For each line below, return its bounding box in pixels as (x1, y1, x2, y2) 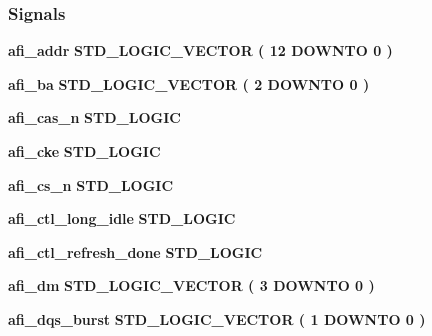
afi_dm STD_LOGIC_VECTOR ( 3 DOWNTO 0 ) (8, 275, 375, 296)
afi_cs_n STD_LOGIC (8, 174, 174, 195)
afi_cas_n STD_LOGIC (8, 107, 181, 128)
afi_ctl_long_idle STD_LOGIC (8, 208, 236, 229)
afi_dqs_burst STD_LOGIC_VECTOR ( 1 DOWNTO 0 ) (8, 308, 426, 329)
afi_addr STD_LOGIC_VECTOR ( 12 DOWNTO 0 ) (8, 40, 393, 61)
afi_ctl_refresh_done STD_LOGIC (8, 241, 263, 262)
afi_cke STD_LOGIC (8, 141, 161, 161)
